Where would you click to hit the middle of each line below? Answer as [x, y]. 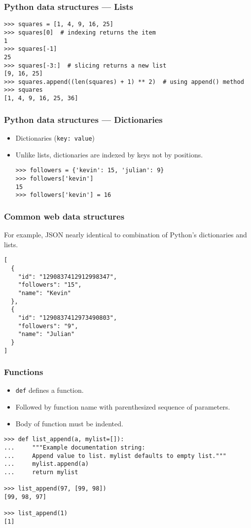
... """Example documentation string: [75, 447]
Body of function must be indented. [69, 423]
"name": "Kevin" [45, 293]
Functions [24, 372]
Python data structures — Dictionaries [83, 119]
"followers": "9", [48, 326]
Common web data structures [64, 216]
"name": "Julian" [46, 334]
